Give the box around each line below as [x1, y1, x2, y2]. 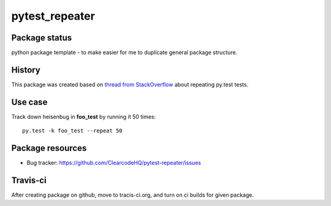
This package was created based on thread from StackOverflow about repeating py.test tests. [11, 80, 248, 88]
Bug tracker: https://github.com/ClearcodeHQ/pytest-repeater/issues [26, 159, 202, 167]
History [11, 64, 41, 75]
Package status [11, 32, 72, 43]
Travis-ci [11, 175, 47, 185]
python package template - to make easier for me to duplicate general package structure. [11, 49, 238, 56]
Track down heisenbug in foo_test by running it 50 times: [11, 113, 156, 120]
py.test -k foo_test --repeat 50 [22, 128, 123, 134]
